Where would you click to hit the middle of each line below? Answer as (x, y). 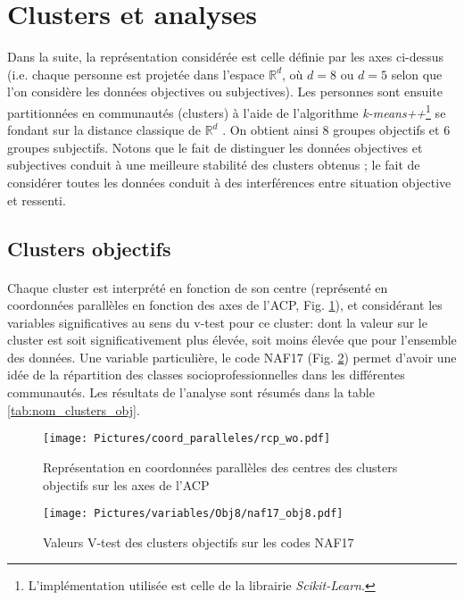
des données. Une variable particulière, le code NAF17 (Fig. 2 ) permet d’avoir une (232, 357)
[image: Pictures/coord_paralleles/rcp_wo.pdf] (187, 439)
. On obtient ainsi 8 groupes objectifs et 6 (336, 130)
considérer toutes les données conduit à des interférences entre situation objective (229, 182)
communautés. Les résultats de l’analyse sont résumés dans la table (191, 392)
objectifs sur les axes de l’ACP (126, 484)
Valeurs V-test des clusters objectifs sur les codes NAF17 (199, 542)
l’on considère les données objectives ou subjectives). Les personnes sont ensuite (225, 92)
